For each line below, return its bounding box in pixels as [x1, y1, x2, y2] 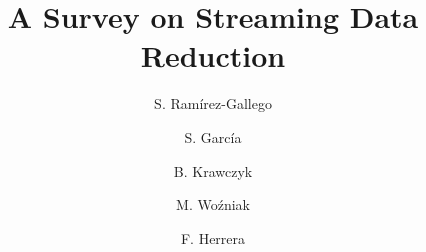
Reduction [140, 35, 286, 76]
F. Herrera [180, 227, 246, 248]
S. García [184, 126, 242, 147]
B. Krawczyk [173, 160, 253, 181]
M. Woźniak [176, 194, 250, 215]
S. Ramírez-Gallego [154, 93, 272, 114]
